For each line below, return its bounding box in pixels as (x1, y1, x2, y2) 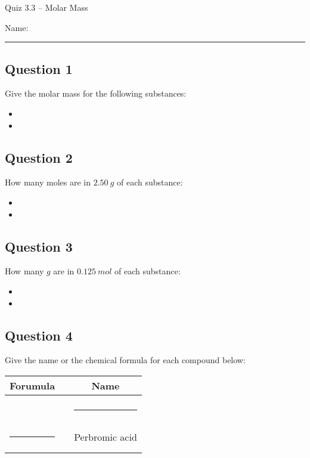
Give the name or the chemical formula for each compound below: (5, 354, 246, 366)
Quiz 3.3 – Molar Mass (5, 1, 88, 13)
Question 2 (5, 148, 73, 166)
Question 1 (5, 59, 73, 78)
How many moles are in (5, 176, 91, 188)
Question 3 (5, 237, 73, 255)
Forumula (10, 378, 55, 392)
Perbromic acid (74, 429, 137, 444)
